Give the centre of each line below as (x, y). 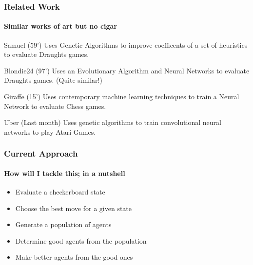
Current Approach (41, 153)
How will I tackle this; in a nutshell (65, 173)
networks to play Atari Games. (50, 132)
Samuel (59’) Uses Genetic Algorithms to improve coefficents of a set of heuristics (126, 44)
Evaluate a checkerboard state (60, 192)
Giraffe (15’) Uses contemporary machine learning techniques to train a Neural (122, 97)
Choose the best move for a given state (74, 208)
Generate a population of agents (63, 224)
